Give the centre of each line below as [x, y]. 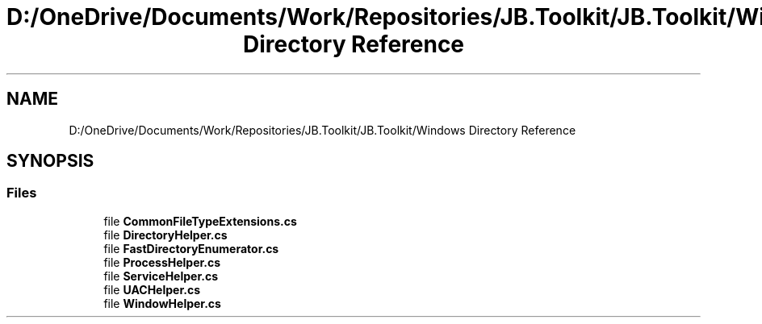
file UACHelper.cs [152, 289]
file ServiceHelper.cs [161, 276]
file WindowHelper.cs [162, 303]
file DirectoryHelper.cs [165, 235]
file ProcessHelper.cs [162, 262]
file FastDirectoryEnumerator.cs [191, 248]
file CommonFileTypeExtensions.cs [200, 221]
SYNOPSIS [50, 161]
